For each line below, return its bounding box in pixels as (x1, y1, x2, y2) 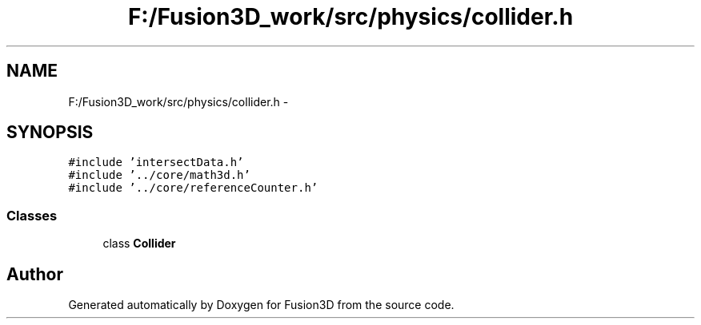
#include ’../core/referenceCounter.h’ (68, 181, 318, 195)
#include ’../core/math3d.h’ (68, 168, 250, 182)
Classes (6, 207, 58, 224)
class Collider (102, 236, 176, 251)
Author (6, 264, 63, 284)
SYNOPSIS (6, 122, 94, 143)
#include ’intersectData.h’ (68, 156, 244, 169)
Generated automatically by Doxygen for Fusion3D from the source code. (68, 298, 455, 312)
